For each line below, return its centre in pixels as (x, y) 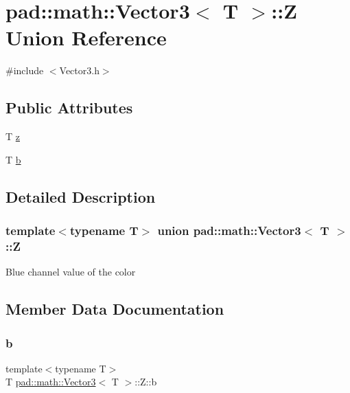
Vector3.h (79, 70)
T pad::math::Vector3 (51, 382)
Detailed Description (81, 196)
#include (25, 70)
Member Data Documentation (115, 309)
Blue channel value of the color (71, 272)
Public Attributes (69, 108)
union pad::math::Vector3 (229, 230)
